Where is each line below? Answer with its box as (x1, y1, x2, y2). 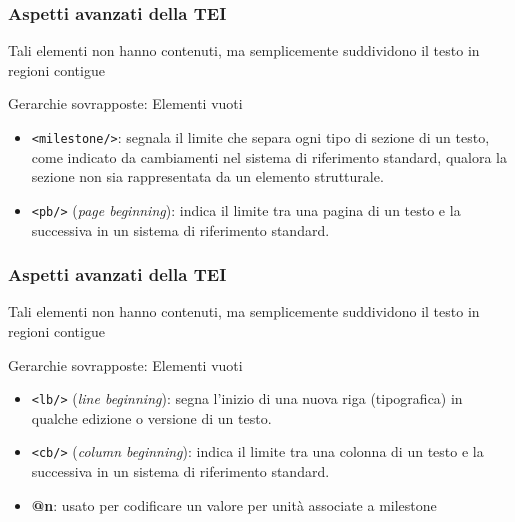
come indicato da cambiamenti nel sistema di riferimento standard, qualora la (31, 146, 508, 167)
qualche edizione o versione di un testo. (31, 407, 272, 428)
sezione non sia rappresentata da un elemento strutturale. (31, 166, 384, 187)
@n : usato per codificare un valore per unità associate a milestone (31, 494, 437, 515)
